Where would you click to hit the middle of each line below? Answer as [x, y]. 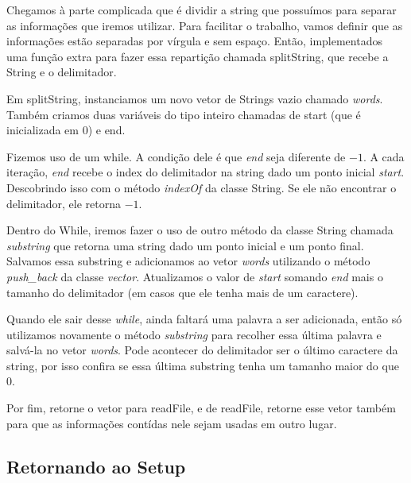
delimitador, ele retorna [64, 203]
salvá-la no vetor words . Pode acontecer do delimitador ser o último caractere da [202, 350]
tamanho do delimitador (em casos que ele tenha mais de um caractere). [182, 292]
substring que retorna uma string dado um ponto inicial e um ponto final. [185, 245]
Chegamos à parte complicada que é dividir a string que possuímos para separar [202, 10]
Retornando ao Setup [96, 466]
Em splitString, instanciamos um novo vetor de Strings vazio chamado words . [195, 98]
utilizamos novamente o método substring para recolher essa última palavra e [194, 334]
